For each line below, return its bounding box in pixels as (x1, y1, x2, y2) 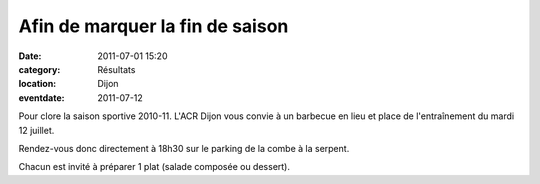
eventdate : (18, 91, 65, 104)
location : (18, 78, 57, 90)
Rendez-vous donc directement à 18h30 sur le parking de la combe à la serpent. (18, 142, 350, 154)
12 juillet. (18, 124, 55, 136)
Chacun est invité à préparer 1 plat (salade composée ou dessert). (18, 161, 290, 173)
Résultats (97, 63, 136, 75)
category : (18, 63, 61, 75)
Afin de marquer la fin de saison (18, 15, 289, 37)
